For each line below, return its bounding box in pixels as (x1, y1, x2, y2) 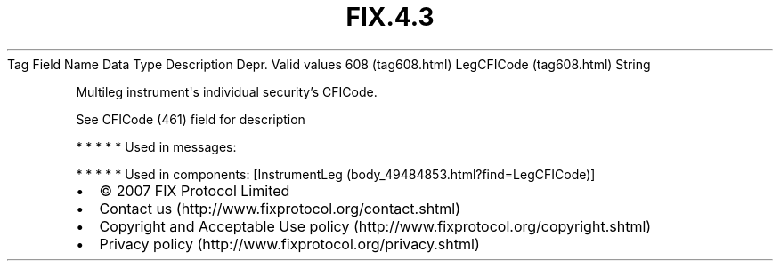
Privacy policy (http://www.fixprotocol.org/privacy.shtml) (99, 234, 480, 253)
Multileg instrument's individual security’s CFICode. (76, 83, 378, 99)
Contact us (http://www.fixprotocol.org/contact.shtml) (99, 199, 461, 217)
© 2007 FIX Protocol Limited (99, 181, 290, 200)
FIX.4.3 (345, 2, 435, 32)
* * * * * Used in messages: (76, 138, 237, 154)
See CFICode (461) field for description (76, 111, 305, 127)
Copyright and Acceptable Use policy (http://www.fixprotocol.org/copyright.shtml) (99, 217, 652, 235)
